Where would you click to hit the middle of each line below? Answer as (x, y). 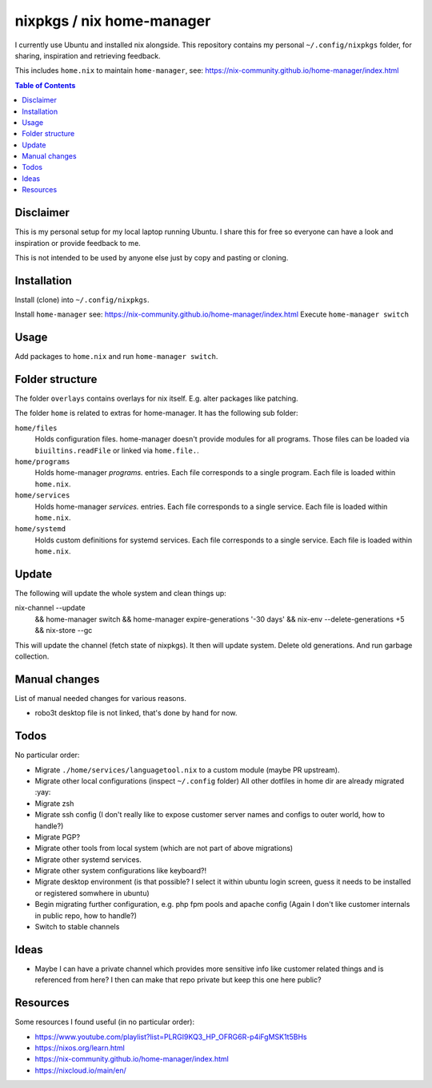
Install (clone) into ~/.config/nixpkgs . (82, 300)
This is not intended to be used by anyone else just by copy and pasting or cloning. (152, 257)
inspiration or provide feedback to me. (78, 243)
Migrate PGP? (57, 836)
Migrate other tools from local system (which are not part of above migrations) (164, 848)
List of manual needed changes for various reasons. (101, 698)
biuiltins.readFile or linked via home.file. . (117, 450)
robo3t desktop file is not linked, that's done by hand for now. (136, 713)
